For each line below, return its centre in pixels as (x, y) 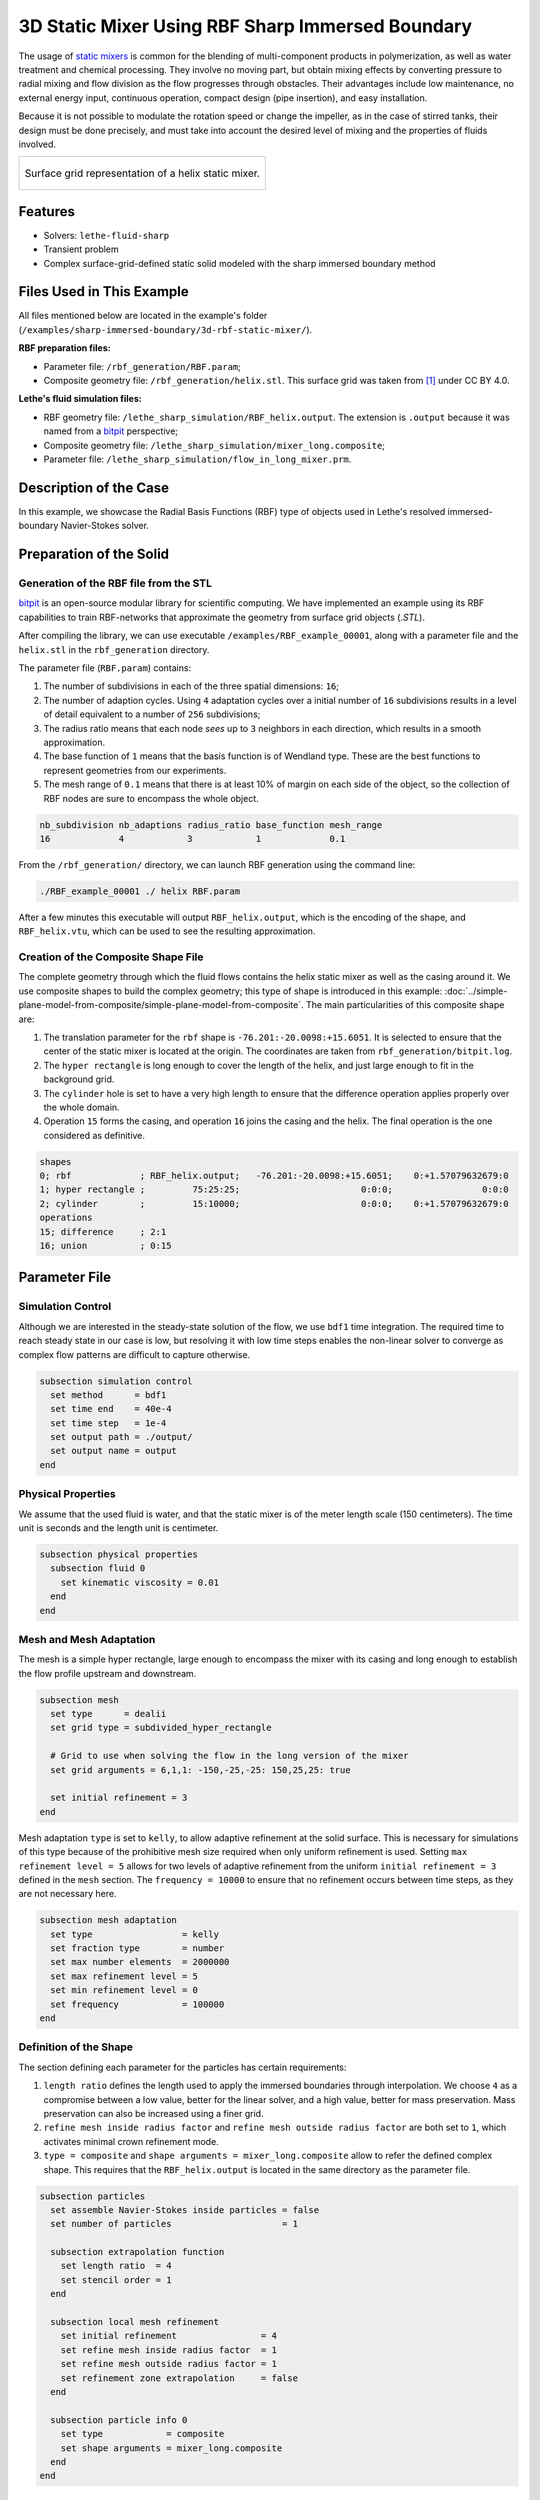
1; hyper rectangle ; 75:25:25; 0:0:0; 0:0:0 (274, 1189)
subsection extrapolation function (137, 2252)
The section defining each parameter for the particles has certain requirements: (182, 2067)
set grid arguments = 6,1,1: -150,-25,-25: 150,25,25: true (200, 1769)
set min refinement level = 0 (124, 1990)
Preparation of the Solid (94, 554)
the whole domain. (81, 1107)
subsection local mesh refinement (135, 2322)
